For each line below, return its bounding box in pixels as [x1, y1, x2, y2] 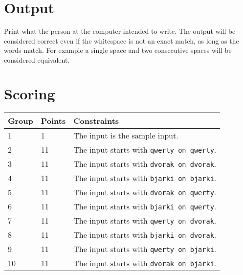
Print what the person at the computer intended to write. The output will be [4, 26, 236, 36]
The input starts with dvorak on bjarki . [73, 257, 217, 269]
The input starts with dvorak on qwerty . [73, 186, 217, 198]
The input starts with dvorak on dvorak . [73, 158, 217, 169]
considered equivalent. [4, 54, 70, 65]
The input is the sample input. [73, 129, 178, 141]
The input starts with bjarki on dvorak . [73, 229, 217, 240]
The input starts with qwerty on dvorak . [73, 214, 217, 226]
